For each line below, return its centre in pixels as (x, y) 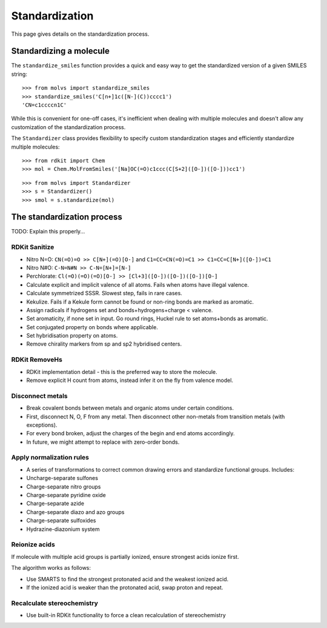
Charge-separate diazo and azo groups (75, 512)
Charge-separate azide (55, 504)
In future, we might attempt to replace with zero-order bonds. (103, 442)
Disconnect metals (39, 396)
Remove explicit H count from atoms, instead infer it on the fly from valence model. (130, 380)
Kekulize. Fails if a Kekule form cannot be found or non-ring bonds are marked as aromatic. (140, 302)
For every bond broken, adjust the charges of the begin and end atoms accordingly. (131, 433)
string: (19, 74)
